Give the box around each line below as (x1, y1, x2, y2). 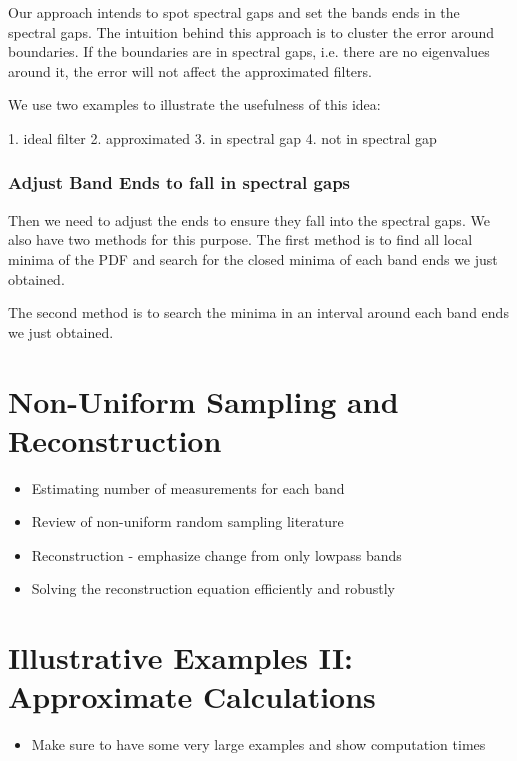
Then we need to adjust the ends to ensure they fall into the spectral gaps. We (8, 209, 490, 230)
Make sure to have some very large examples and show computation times (31, 734, 486, 755)
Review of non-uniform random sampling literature (31, 511, 344, 532)
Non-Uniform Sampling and (8, 380, 399, 421)
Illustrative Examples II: (8, 637, 354, 678)
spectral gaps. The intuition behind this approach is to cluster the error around (8, 21, 495, 42)
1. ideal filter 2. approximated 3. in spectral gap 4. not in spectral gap (8, 127, 437, 148)
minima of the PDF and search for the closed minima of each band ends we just (8, 248, 498, 269)
